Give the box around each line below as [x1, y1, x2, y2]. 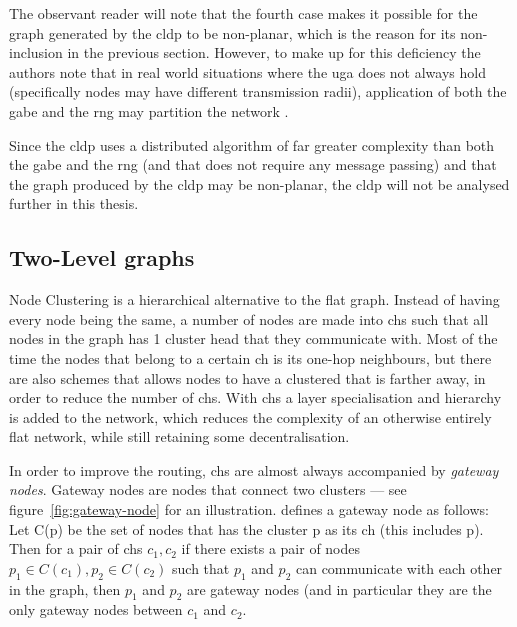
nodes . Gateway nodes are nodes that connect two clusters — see [9, 479, 407, 500]
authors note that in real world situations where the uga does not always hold [9, 61, 486, 82]
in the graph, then [9, 578, 121, 599]
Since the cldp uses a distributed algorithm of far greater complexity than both [9, 134, 495, 155]
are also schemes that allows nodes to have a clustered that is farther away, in [9, 367, 486, 388]
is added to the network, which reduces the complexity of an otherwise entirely [9, 406, 492, 427]
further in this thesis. [9, 193, 139, 214]
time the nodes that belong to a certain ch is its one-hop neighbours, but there [9, 347, 492, 368]
